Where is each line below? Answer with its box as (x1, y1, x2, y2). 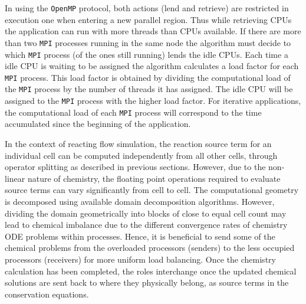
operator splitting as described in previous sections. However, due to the (5, 161, 266, 173)
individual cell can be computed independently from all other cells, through (5, 149, 278, 161)
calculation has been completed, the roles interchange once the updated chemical (5, 264, 297, 277)
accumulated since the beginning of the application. (5, 117, 191, 130)
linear (5, 172, 25, 184)
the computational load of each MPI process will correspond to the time (5, 106, 262, 118)
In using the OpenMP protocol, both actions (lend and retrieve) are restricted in (5, 2, 289, 14)
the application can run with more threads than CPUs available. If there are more (5, 25, 301, 37)
